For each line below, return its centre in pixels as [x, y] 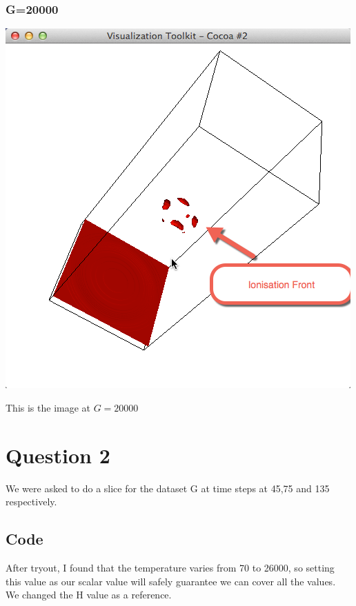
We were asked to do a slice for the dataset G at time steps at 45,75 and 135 [168, 488]
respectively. [31, 502]
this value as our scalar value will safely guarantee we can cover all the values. [171, 581]
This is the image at [48, 407]
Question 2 [58, 455]
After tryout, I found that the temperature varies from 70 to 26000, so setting [170, 567]
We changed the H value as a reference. [89, 595]
